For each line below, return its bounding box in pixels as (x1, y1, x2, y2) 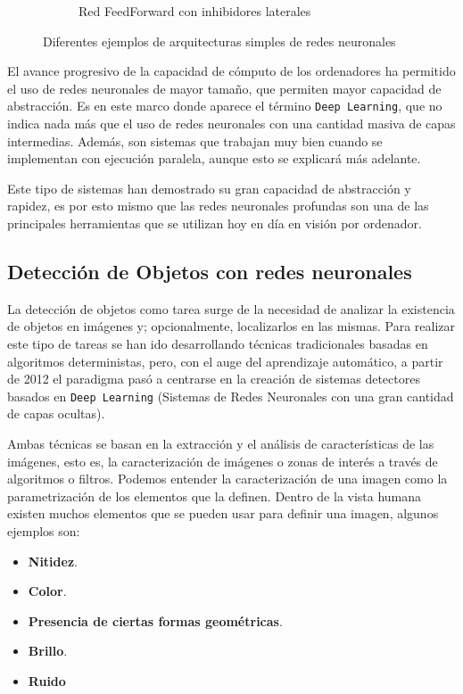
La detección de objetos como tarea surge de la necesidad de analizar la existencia (7, 299, 455, 318)
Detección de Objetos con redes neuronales (7, 257, 412, 285)
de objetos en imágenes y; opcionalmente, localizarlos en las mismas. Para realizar (7, 317, 456, 335)
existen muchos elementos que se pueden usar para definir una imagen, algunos (7, 504, 439, 523)
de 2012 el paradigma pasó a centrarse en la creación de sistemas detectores (7, 369, 420, 388)
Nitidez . (28, 551, 78, 570)
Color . (28, 582, 67, 600)
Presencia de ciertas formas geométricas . (28, 611, 283, 630)
